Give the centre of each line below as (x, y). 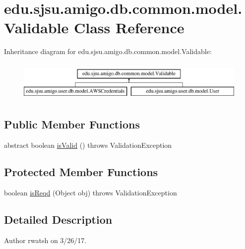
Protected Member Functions (81, 172)
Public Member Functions (72, 124)
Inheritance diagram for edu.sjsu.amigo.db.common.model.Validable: (108, 51)
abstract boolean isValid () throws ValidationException (88, 145)
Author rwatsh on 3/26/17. (45, 240)
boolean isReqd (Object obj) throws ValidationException (91, 193)
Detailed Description (58, 219)
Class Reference (129, 28)
